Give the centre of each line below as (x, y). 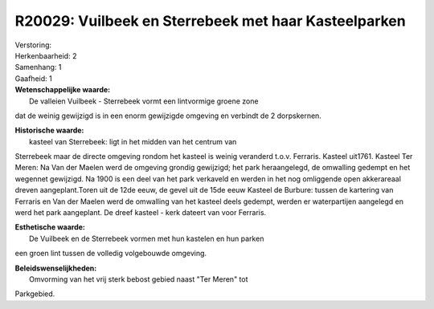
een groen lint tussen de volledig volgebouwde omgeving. (111, 254)
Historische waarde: (49, 130)
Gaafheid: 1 (33, 78)
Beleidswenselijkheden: (56, 268)
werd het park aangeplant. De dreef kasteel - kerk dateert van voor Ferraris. (141, 213)
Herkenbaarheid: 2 (46, 55)
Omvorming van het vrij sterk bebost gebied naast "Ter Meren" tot (139, 279)
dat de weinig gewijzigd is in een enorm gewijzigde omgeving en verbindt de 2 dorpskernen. (168, 116)
